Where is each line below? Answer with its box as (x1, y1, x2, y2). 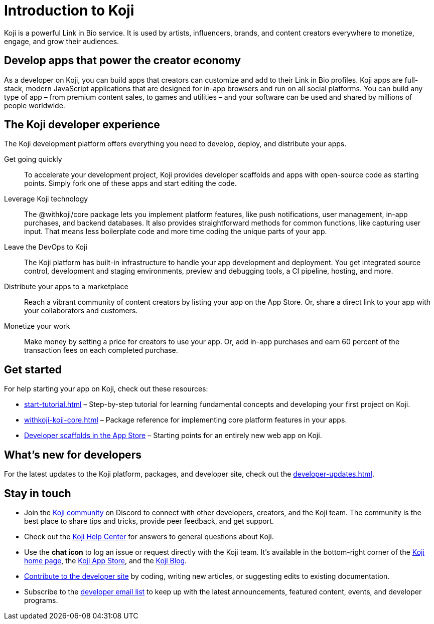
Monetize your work (4, 322, 70, 331)
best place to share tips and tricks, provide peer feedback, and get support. (24, 516, 274, 525)
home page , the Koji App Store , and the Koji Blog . (24, 556, 187, 565)
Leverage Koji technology (4, 194, 88, 203)
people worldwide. (4, 101, 65, 110)
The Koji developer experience (4, 118, 160, 131)
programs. (24, 595, 58, 604)
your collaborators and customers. (24, 306, 138, 315)
